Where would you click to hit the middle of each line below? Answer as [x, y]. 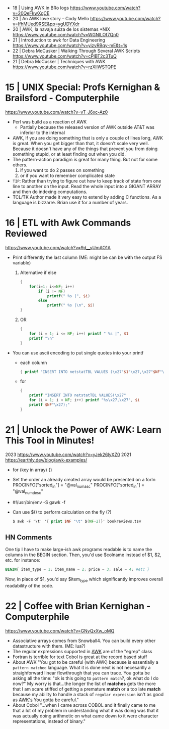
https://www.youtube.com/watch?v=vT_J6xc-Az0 [57, 112]
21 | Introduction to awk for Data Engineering [59, 40]
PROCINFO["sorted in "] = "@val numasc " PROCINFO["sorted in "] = [78, 485]
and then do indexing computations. [50, 192]
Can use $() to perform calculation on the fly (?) [62, 512]
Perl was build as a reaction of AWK [50, 122]
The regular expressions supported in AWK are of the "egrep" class [82, 651]
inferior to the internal [43, 132]
